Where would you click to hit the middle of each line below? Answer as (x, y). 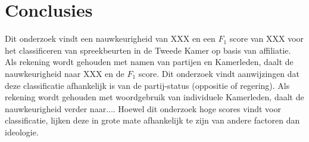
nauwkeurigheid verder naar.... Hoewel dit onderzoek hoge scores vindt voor (143, 108)
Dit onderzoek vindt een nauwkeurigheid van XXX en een (110, 38)
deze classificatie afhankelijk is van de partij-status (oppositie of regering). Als (147, 85)
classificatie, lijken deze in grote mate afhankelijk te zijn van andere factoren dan (152, 120)
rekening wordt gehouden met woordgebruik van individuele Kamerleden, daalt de (154, 97)
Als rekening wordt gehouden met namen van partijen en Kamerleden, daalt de (149, 62)
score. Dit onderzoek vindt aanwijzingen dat (219, 73)
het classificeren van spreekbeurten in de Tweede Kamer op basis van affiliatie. (148, 50)
